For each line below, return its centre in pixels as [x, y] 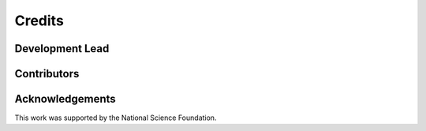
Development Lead [62, 49]
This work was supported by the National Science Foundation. [116, 118]
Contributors [47, 74]
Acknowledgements [65, 99]
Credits [39, 21]
